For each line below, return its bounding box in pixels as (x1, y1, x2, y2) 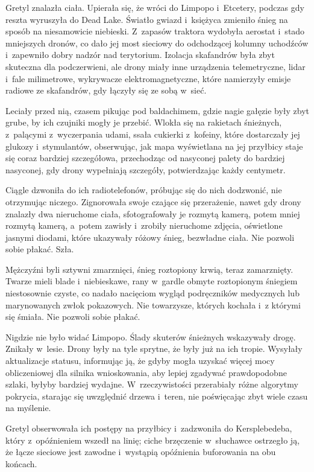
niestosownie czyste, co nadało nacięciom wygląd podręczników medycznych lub (5, 287, 300, 299)
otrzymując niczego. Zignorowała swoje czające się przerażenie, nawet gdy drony (5, 195, 301, 208)
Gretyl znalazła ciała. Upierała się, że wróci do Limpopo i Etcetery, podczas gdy (5, 1, 304, 13)
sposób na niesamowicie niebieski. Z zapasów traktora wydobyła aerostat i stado (5, 25, 305, 37)
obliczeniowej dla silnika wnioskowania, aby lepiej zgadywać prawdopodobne (5, 366, 287, 378)
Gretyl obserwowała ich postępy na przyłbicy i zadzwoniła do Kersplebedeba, (5, 422, 292, 434)
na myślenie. (5, 401, 51, 414)
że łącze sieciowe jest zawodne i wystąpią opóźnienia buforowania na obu (5, 445, 276, 458)
